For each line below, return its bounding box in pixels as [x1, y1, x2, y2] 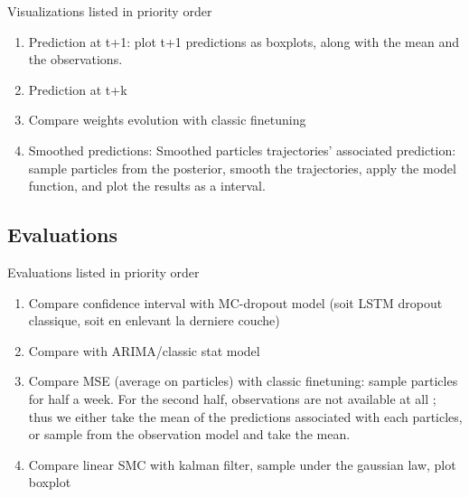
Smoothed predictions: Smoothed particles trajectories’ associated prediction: [28, 140, 456, 159]
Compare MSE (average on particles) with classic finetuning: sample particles [28, 371, 458, 390]
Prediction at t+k [28, 80, 127, 98]
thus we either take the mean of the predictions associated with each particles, [28, 407, 463, 426]
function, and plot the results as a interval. [28, 176, 266, 195]
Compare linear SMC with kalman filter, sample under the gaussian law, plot [28, 455, 456, 474]
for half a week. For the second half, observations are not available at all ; [28, 389, 436, 408]
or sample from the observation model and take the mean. [28, 425, 351, 444]
